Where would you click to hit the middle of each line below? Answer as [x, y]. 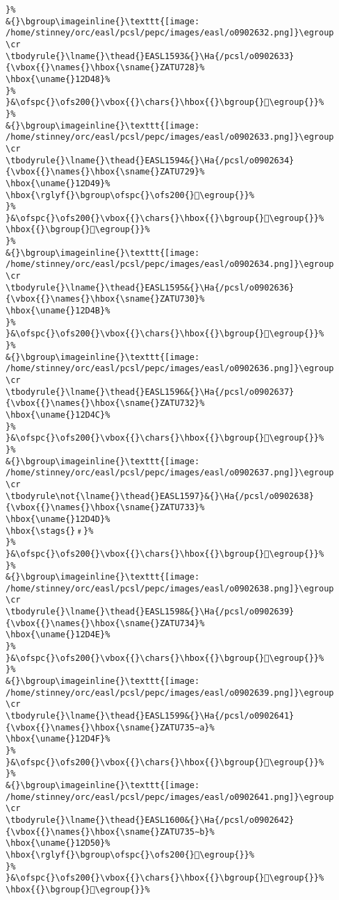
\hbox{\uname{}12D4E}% [58, 635]
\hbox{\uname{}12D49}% [58, 183]
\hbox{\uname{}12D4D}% [58, 519]
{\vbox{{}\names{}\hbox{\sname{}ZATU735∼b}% [110, 832]
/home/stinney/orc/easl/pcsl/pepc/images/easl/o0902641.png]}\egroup [170, 797]
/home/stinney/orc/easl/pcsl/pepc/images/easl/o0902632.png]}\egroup [170, 33]
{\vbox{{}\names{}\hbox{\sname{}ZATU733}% [105, 508]
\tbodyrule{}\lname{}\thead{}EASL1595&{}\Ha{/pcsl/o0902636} [150, 287]
